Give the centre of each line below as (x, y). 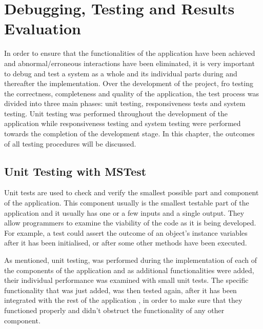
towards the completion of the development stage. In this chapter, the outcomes (129, 133)
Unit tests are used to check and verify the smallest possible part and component (131, 192)
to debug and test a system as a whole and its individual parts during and (121, 73)
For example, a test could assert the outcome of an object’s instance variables (126, 232)
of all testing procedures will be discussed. (70, 143)
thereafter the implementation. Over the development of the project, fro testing (129, 83)
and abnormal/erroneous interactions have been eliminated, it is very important (129, 63)
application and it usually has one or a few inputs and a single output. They (124, 212)
